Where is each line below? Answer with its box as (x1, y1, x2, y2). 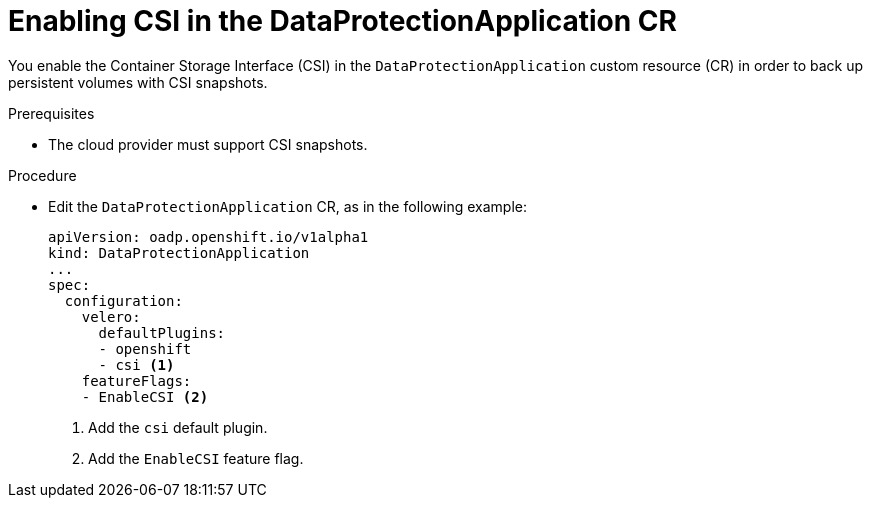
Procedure (8, 166, 77, 184)
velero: (81, 308, 141, 325)
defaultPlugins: (98, 324, 226, 341)
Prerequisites (8, 104, 95, 122)
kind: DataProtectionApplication (48, 244, 310, 261)
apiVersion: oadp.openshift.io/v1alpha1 (48, 228, 369, 245)
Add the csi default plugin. (88, 418, 268, 436)
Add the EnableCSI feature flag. (88, 449, 304, 467)
